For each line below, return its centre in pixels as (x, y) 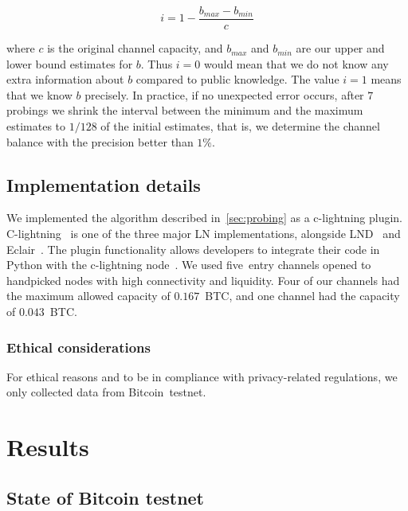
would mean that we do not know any (296, 63)
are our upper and (340, 48)
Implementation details (104, 184)
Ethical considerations (78, 347)
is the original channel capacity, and (135, 48)
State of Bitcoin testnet (106, 497)
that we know (39, 94)
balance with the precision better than (100, 141)
